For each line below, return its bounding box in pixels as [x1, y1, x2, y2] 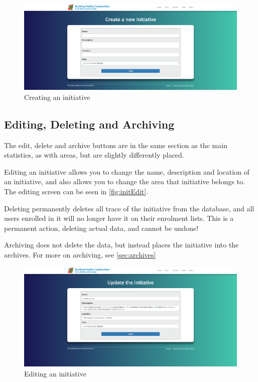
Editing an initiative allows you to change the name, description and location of [4, 166, 249, 177]
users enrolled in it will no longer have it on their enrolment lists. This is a [4, 213, 234, 223]
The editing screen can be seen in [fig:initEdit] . [4, 186, 149, 196]
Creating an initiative [24, 91, 90, 102]
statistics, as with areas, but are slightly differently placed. [4, 150, 184, 160]
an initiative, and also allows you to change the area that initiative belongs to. [4, 176, 245, 187]
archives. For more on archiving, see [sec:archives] [4, 249, 156, 260]
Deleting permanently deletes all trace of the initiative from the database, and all [4, 203, 254, 213]
